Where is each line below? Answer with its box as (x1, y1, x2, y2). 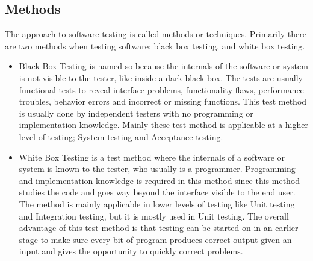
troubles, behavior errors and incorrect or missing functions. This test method (19, 95, 307, 108)
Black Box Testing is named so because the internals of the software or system (19, 60, 308, 72)
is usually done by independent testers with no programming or (19, 106, 253, 119)
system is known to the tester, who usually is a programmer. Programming (19, 162, 296, 175)
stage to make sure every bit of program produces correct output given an (19, 233, 292, 245)
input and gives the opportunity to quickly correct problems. (19, 245, 243, 257)
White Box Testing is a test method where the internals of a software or (19, 150, 285, 163)
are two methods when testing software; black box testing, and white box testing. (5, 39, 305, 52)
